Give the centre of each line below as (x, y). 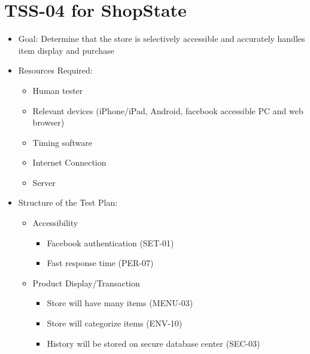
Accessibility (55, 223)
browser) (48, 122)
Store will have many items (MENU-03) (120, 303)
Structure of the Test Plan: (68, 202)
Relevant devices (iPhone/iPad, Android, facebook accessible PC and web (168, 110)
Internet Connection (69, 162)
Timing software (62, 142)
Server (44, 182)
